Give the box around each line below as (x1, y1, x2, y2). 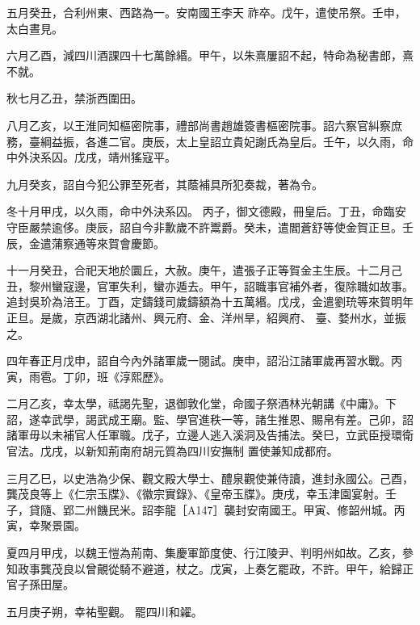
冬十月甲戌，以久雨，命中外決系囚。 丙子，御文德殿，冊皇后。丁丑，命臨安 (6, 203, 406, 220)
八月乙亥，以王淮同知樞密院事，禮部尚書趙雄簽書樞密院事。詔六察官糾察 (6, 116, 391, 133)
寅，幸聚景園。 (6, 517, 86, 534)
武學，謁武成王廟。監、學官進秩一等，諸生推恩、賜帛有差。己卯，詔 (51, 410, 414, 427)
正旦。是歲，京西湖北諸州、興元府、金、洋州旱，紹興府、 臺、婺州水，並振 (6, 308, 406, 325)
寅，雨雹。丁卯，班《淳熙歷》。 (6, 367, 170, 384)
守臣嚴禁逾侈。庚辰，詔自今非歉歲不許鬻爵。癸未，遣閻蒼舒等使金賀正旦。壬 (6, 218, 414, 235)
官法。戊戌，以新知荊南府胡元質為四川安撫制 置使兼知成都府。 (6, 443, 338, 459)
